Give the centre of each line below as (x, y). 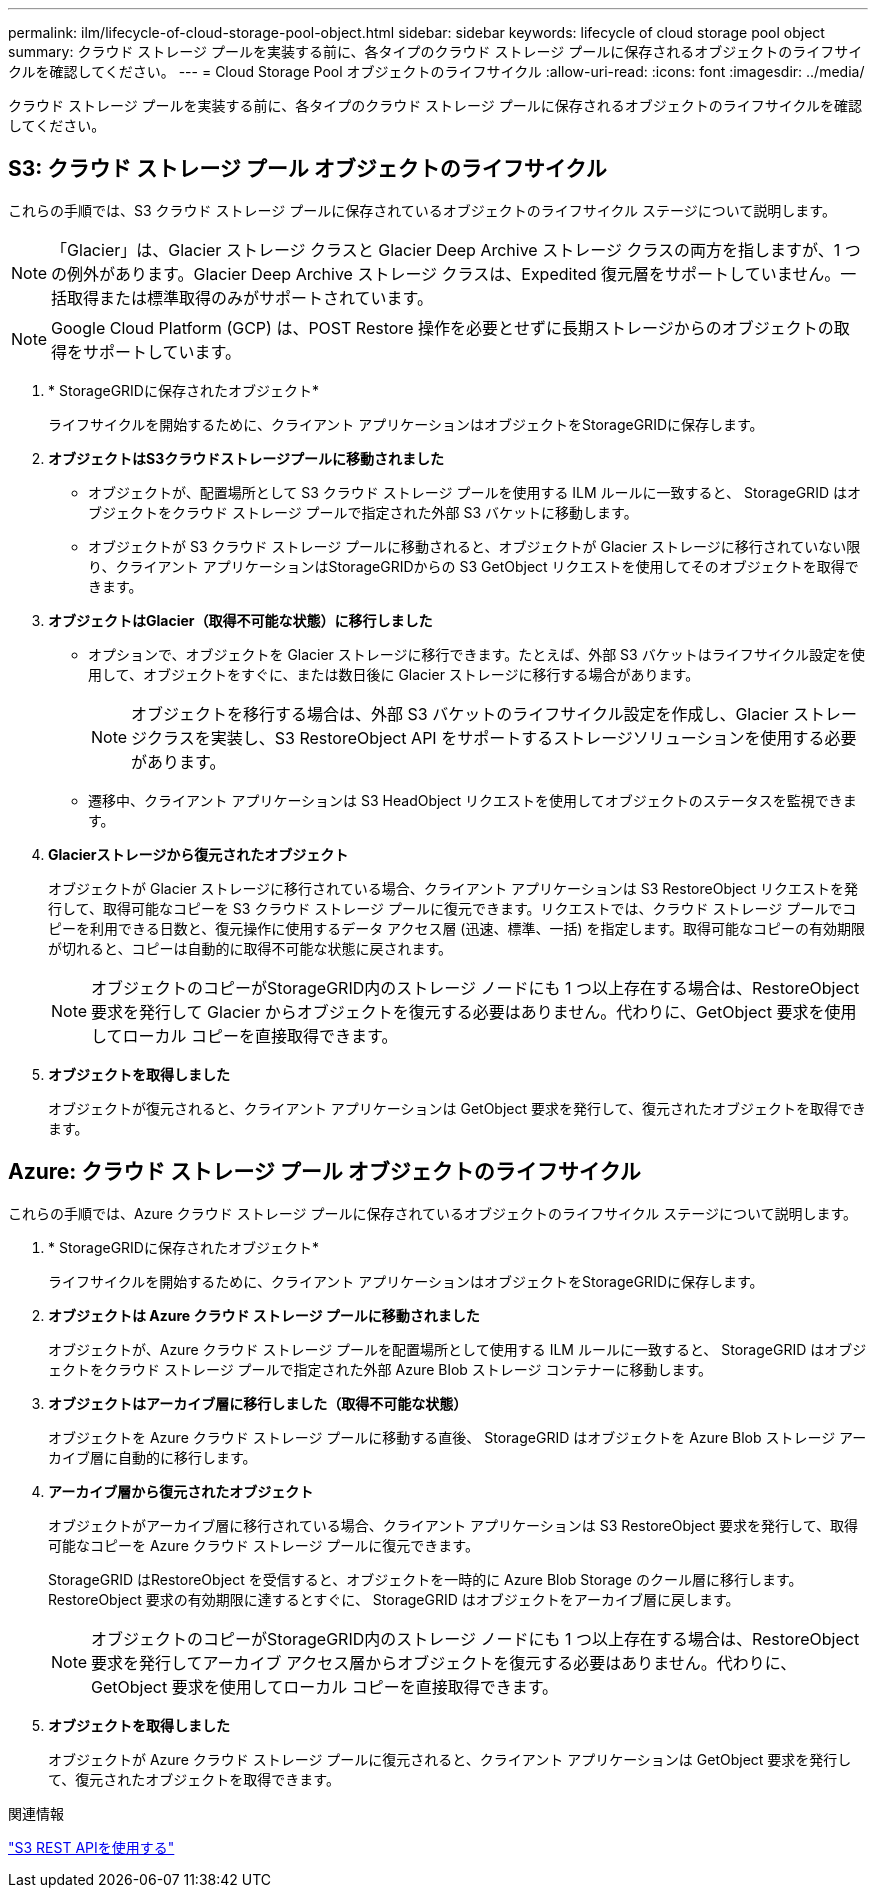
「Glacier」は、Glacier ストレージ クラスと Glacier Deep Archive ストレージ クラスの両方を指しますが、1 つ (456, 249)
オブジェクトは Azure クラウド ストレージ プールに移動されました (264, 1315)
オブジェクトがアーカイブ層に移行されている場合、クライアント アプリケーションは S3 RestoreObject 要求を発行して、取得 (453, 1525)
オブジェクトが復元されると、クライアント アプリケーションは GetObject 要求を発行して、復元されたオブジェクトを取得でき (457, 1108)
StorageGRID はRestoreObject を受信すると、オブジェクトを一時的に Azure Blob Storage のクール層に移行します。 (425, 1579)
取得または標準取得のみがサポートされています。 (250, 297)
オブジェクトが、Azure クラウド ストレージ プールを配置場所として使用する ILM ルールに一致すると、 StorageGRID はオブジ (457, 1349)
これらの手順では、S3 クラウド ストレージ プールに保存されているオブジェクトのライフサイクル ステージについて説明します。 (422, 210)
